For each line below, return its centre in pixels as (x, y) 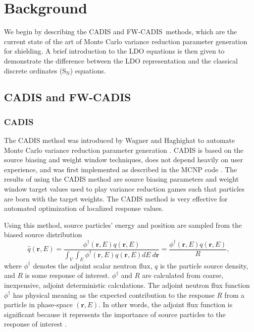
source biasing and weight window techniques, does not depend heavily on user (124, 160)
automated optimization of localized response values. (84, 208)
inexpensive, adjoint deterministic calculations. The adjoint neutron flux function (127, 285)
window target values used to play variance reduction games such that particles (124, 189)
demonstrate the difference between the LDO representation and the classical (121, 60)
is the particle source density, (204, 265)
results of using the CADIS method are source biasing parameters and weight (122, 179)
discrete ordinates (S (35, 70)
